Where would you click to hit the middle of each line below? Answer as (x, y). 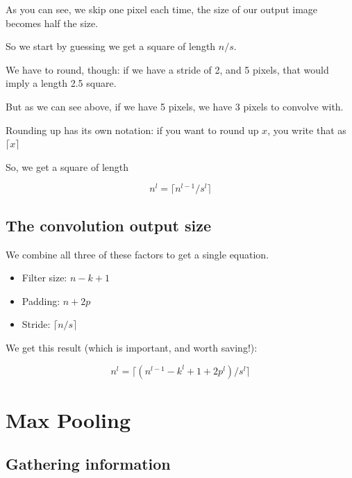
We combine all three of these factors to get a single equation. (137, 254)
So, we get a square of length (67, 166)
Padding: (41, 300)
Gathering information (88, 464)
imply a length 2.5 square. (61, 83)
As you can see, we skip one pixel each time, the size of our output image (162, 9)
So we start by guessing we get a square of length (111, 46)
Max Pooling (68, 419)
